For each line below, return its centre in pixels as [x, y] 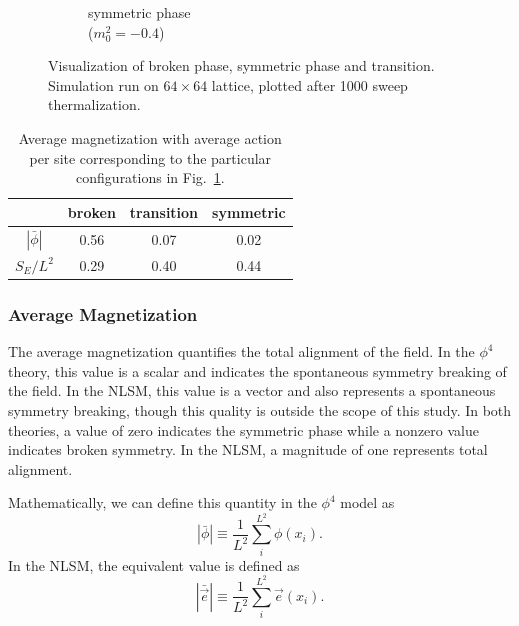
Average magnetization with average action [150, 137]
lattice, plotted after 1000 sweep [309, 84]
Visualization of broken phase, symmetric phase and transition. [241, 65]
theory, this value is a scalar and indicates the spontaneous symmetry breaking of [257, 370]
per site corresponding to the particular [150, 157]
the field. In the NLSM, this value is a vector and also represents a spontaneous [252, 390]
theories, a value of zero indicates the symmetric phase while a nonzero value [243, 429]
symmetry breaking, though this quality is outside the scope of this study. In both [260, 409]
